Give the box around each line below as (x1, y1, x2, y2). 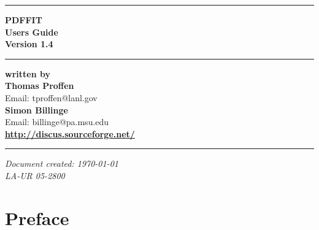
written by (5, 67, 50, 80)
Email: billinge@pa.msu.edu (5, 115, 109, 128)
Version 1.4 (5, 37, 53, 50)
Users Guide (5, 25, 58, 38)
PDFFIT (5, 13, 42, 26)
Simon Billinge (5, 103, 68, 116)
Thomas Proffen (5, 79, 74, 92)
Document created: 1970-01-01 (5, 157, 118, 170)
